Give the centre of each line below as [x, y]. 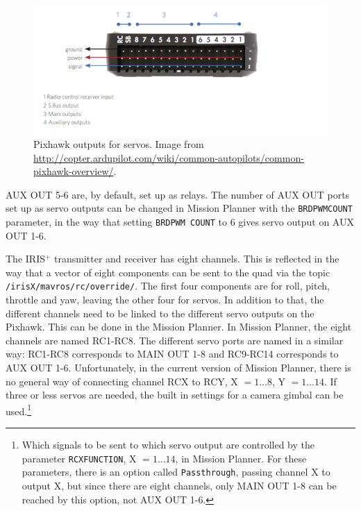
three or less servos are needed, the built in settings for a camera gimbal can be [175, 395]
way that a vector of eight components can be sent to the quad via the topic [168, 272]
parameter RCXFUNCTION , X [79, 458]
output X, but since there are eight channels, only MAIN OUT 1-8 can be [179, 485]
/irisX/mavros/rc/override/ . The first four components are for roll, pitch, [168, 286]
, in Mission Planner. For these [241, 458]
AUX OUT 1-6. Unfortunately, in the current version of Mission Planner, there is [178, 368]
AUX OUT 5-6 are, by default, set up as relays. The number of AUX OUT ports [178, 194]
